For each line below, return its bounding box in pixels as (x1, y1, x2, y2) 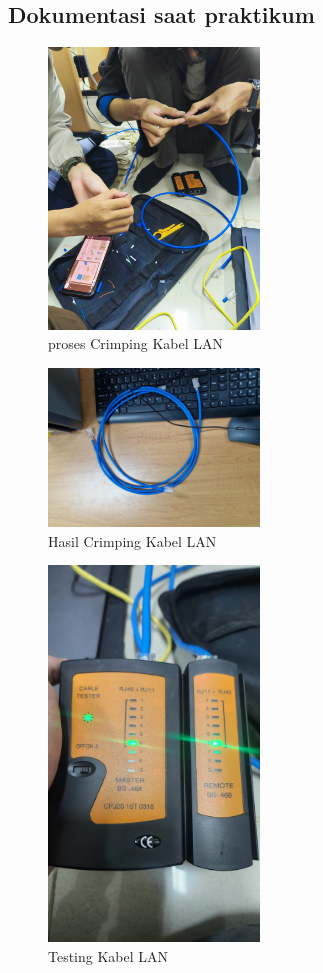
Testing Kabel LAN (48, 945, 169, 966)
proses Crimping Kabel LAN (48, 333, 224, 354)
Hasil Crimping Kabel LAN (48, 530, 217, 551)
